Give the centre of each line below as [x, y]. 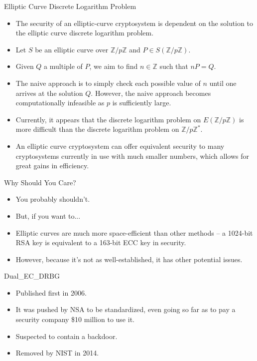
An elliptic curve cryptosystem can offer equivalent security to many [120, 146]
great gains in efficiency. [52, 166]
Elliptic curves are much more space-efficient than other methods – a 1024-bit [134, 232]
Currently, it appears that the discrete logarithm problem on [108, 119]
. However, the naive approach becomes [151, 93]
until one [223, 83]
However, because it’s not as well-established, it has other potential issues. [129, 259]
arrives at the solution [49, 93]
